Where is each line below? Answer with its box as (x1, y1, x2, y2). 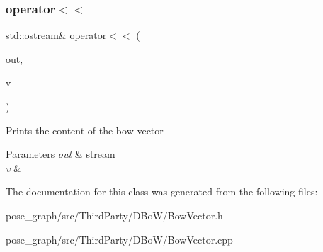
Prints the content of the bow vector (6, 122, 164, 137)
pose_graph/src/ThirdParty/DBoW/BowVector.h (6, 207, 223, 222)
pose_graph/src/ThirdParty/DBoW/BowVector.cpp (6, 231, 233, 246)
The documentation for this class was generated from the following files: (6, 184, 318, 199)
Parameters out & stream (6, 147, 115, 161)
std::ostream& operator (6, 28, 107, 42)
